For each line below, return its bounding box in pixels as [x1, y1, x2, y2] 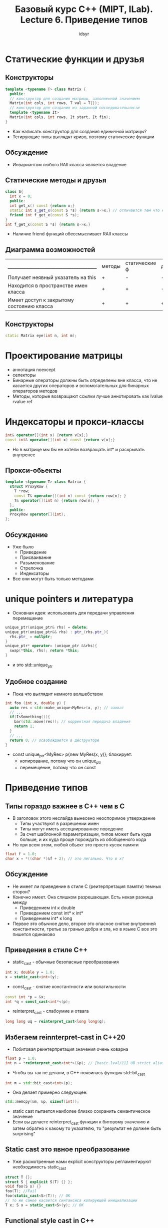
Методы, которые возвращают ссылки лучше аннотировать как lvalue [12, 393, 163, 399]
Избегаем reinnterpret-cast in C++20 [5, 1033, 126, 1041]
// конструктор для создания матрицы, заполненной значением [9, 96, 140, 101]
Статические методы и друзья [5, 176, 106, 184]
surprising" [12, 1131, 36, 1137]
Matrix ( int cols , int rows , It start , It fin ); [9, 115, 111, 120]
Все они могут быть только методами [12, 576, 94, 581]
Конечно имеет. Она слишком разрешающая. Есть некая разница [12, 894, 153, 900]
